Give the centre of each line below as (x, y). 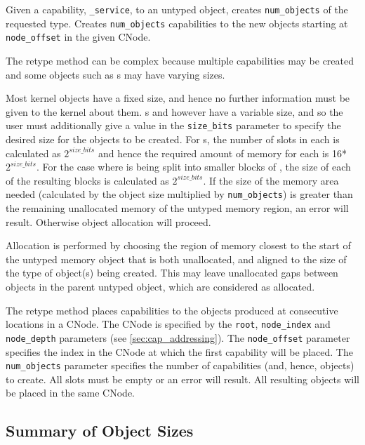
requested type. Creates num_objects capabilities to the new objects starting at (177, 23)
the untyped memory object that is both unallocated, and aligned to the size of (176, 259)
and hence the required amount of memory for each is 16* (222, 153)
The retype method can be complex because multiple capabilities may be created (180, 60)
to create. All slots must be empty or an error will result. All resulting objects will (182, 379)
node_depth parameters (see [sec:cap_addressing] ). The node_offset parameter (178, 337)
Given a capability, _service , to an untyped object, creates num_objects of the (177, 9)
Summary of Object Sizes (100, 431)
